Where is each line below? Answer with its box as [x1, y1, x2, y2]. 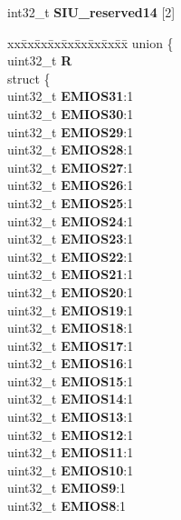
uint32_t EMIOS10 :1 [7, 460, 134, 479]
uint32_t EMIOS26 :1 [7, 175, 134, 195]
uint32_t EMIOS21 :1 [7, 265, 134, 284]
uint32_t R [7, 51, 72, 70]
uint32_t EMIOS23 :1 [7, 229, 134, 248]
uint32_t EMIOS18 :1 [7, 318, 134, 337]
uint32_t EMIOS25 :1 [7, 193, 134, 212]
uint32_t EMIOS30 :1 [7, 104, 134, 123]
